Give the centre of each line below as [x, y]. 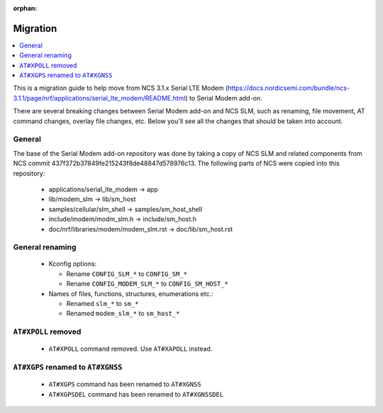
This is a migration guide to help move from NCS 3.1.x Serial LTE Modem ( [121, 88]
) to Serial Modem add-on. [224, 98]
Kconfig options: [73, 264]
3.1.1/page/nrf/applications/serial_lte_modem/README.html [99, 98]
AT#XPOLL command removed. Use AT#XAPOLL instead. [131, 349]
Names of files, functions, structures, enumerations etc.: [131, 293]
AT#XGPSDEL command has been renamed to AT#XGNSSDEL [136, 394]
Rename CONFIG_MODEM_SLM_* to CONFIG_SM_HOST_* [147, 284]
